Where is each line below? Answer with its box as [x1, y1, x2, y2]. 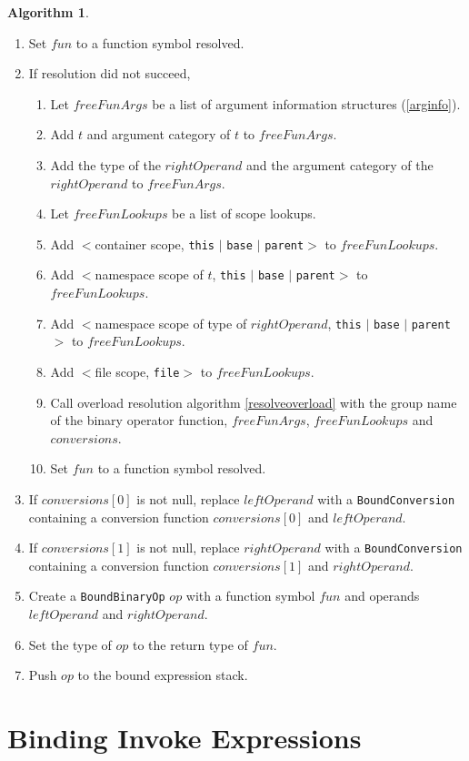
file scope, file [95, 361, 180, 380]
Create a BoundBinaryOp [28, 586, 165, 605]
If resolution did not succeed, [28, 64, 191, 83]
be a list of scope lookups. [172, 204, 316, 223]
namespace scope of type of [95, 313, 247, 332]
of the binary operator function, [50, 411, 228, 430]
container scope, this [95, 234, 215, 253]
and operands [344, 586, 420, 605]
